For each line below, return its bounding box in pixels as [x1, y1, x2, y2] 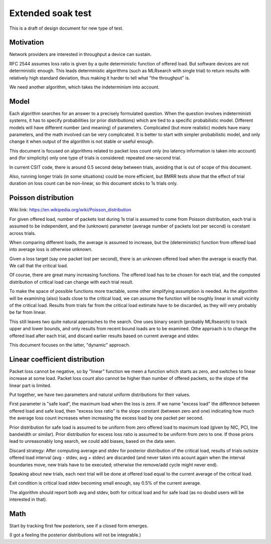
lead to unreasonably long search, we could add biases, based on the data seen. [9, 438, 176, 444]
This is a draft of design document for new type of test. [9, 25, 124, 31]
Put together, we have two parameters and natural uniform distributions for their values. [9, 392, 191, 398]
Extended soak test [9, 8, 92, 19]
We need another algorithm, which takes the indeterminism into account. [9, 84, 160, 90]
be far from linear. [9, 309, 47, 316]
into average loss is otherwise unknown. [9, 247, 93, 253]
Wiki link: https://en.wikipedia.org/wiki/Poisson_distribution [9, 207, 131, 213]
